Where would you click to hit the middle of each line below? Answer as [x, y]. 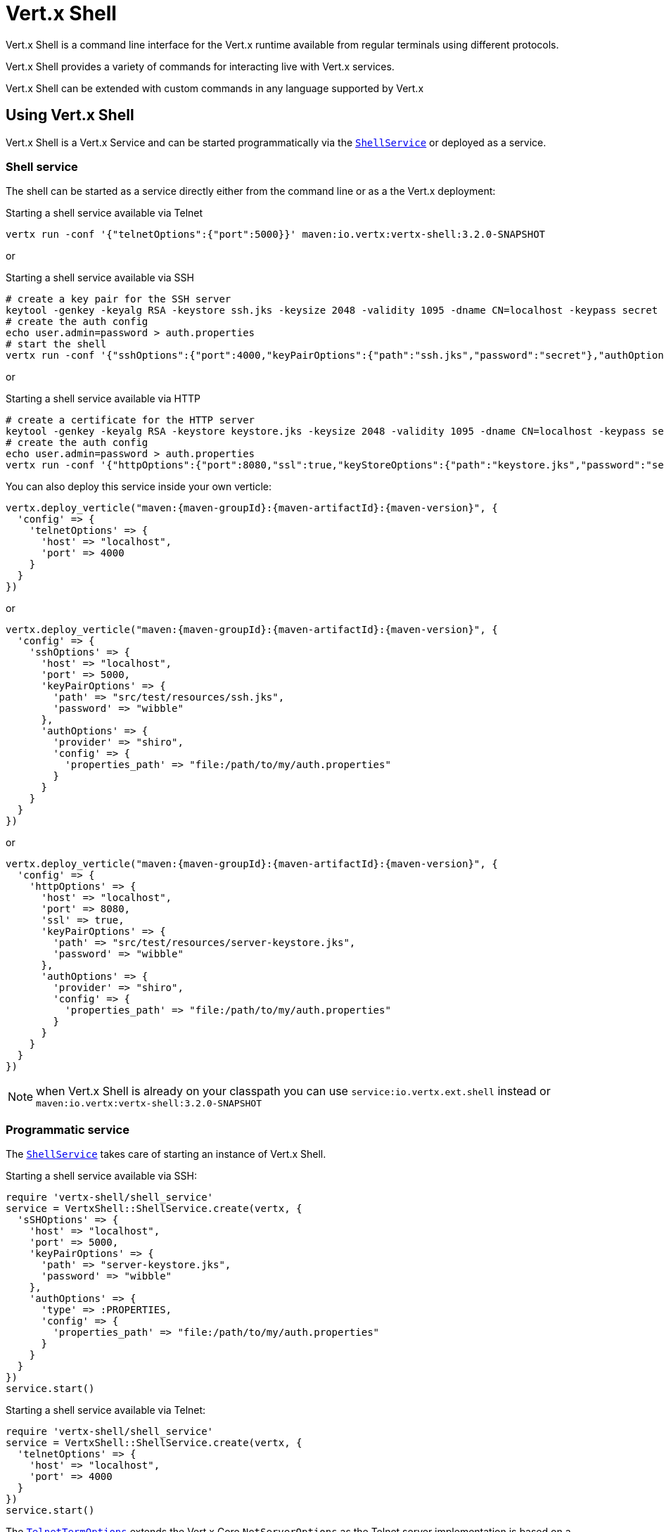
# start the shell [56, 344]
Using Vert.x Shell [70, 115]
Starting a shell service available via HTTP [103, 399]
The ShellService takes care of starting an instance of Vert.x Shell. [166, 1154]
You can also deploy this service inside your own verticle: [139, 487]
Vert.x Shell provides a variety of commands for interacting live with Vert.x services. [200, 66]
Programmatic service [68, 1129]
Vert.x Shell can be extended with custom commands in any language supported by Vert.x [215, 88]
